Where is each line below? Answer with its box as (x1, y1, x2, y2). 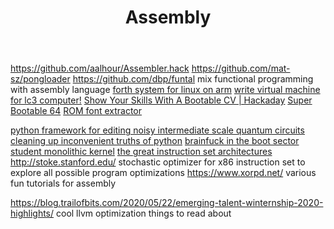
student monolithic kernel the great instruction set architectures (10, 146, 273, 158)
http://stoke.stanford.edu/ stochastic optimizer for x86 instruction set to (10, 156, 306, 168)
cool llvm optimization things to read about (56, 207, 232, 220)
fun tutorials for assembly (10, 177, 117, 190)
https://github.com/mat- (191, 62, 291, 75)
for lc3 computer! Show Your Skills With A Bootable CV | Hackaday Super (10, 94, 313, 106)
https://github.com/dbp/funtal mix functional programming (72, 73, 314, 85)
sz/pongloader (10, 73, 71, 85)
